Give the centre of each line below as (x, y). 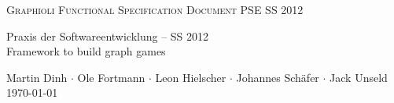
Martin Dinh (37, 77)
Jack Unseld (359, 77)
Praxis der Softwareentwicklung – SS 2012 (108, 36)
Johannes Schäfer (278, 77)
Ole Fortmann (111, 77)
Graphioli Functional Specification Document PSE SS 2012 (155, 9)
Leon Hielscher (191, 77)
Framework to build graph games (86, 51)
